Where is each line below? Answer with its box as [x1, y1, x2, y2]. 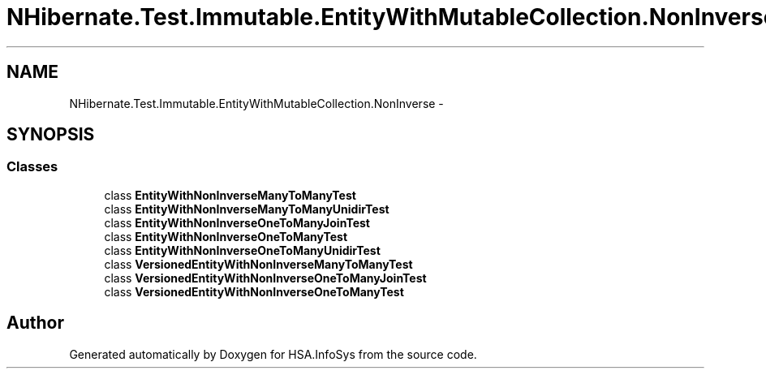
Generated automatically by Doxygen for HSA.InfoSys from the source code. [69, 347, 477, 361]
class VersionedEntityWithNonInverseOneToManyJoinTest [104, 270, 427, 285]
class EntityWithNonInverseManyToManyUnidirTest [104, 201, 389, 216]
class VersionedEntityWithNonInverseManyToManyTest [104, 256, 413, 271]
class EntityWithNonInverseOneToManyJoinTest [104, 215, 370, 230]
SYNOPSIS [6, 124, 95, 145]
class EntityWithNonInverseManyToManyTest [104, 187, 356, 202]
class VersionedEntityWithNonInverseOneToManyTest [104, 284, 404, 299]
